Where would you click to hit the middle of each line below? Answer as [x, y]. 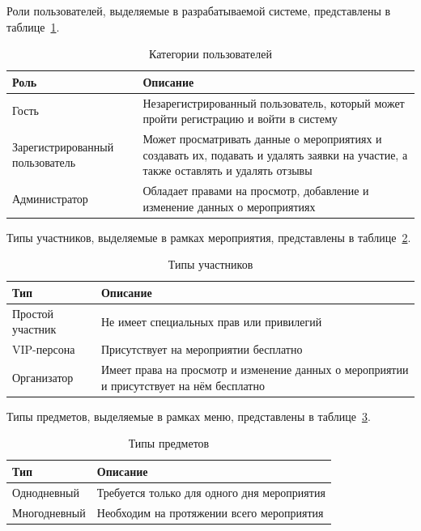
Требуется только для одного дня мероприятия [211, 492]
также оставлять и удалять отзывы [228, 170]
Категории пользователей [210, 54]
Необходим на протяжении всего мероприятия [210, 512]
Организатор [43, 377]
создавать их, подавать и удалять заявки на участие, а [275, 154]
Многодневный [49, 512]
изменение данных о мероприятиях [229, 206]
